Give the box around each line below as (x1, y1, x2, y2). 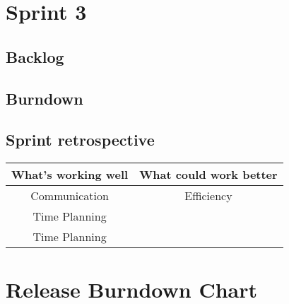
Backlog (6, 45, 64, 67)
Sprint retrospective (6, 129, 155, 151)
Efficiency (184, 187, 232, 204)
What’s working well (11, 166, 129, 183)
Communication (30, 187, 109, 204)
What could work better (139, 166, 278, 183)
